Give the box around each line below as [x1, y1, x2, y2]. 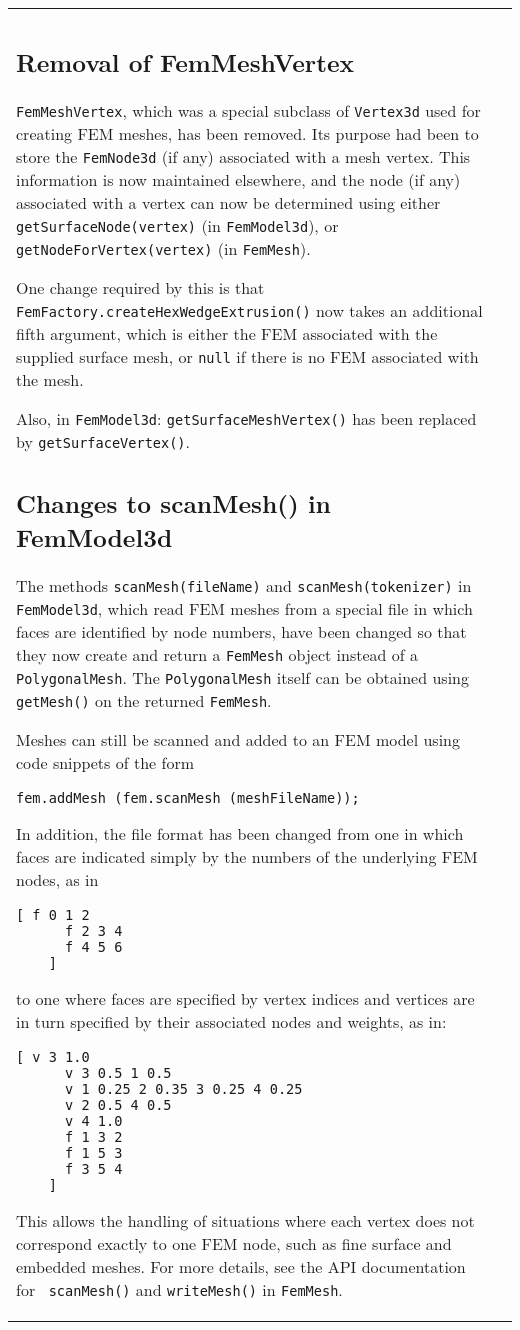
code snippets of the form [16, 751, 195, 774]
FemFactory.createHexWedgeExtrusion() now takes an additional [16, 298, 483, 322]
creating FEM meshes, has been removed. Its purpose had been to [16, 121, 479, 145]
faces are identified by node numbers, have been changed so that [16, 620, 467, 643]
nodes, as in [16, 868, 99, 891]
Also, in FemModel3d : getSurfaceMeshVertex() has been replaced [16, 406, 477, 430]
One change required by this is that [16, 275, 265, 299]
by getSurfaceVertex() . [16, 429, 191, 453]
